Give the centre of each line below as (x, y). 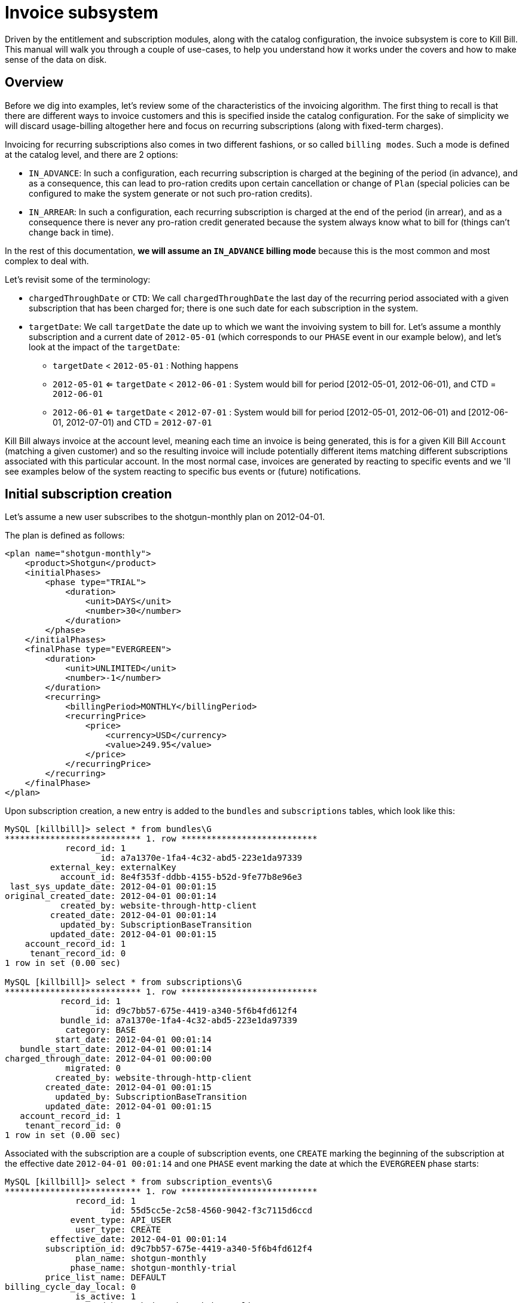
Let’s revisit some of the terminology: (78, 279)
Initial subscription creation (88, 494)
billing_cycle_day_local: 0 (71, 1287)
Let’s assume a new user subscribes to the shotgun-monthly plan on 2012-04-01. (165, 517)
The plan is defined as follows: (65, 536)
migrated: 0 (93, 1068)
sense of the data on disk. (56, 59)
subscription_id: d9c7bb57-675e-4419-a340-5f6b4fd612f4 (179, 1249)
